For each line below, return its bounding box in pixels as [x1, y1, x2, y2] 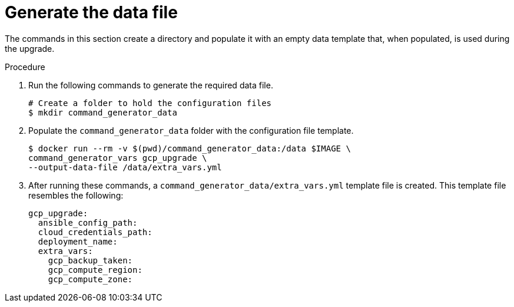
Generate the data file [5, 2, 178, 22]
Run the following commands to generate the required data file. [28, 80, 273, 90]
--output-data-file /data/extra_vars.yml [28, 162, 222, 172]
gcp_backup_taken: [48, 255, 133, 265]
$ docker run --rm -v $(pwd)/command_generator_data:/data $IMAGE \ [28, 143, 351, 153]
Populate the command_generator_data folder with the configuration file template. [28, 125, 354, 136]
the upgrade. [5, 43, 55, 54]
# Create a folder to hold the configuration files [28, 98, 272, 108]
